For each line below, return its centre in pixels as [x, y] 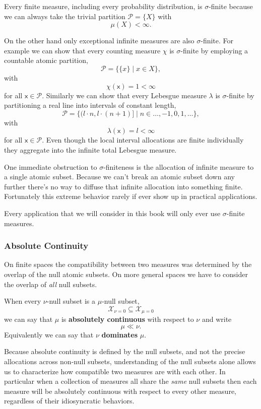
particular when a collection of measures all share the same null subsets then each [130, 381]
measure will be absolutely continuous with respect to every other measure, [120, 391]
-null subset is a [71, 301]
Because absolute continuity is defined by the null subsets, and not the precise [125, 351]
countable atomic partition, [46, 60]
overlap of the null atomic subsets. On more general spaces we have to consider [126, 274]
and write [217, 319]
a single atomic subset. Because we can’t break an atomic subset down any [119, 177]
